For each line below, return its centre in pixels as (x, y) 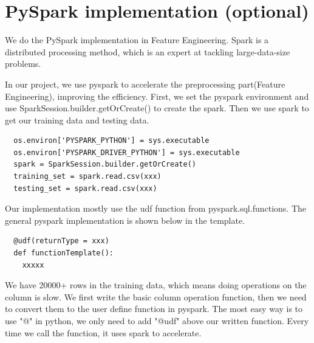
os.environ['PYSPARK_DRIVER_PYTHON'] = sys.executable (127, 152)
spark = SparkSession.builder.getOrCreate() (105, 165)
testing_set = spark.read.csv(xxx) (85, 188)
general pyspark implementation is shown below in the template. (125, 220)
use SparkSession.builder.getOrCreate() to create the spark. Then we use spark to (157, 108)
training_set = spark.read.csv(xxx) (87, 177)
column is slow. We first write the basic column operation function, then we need (156, 296)
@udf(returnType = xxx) (61, 241)
